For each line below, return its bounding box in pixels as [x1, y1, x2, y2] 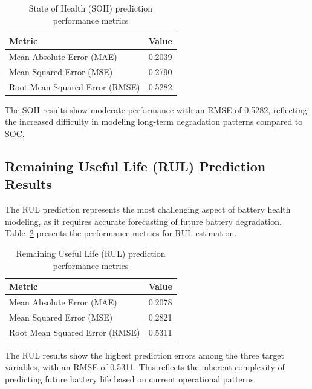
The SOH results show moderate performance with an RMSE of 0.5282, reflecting [5, 103, 307, 116]
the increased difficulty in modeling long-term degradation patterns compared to [5, 115, 303, 128]
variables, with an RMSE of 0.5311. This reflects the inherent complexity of [5, 361, 285, 373]
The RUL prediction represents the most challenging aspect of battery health [5, 203, 291, 216]
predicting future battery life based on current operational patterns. [5, 372, 256, 385]
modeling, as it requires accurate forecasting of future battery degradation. [5, 214, 282, 227]
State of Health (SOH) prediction [28, 2, 153, 14]
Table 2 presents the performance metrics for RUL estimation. [5, 227, 237, 239]
